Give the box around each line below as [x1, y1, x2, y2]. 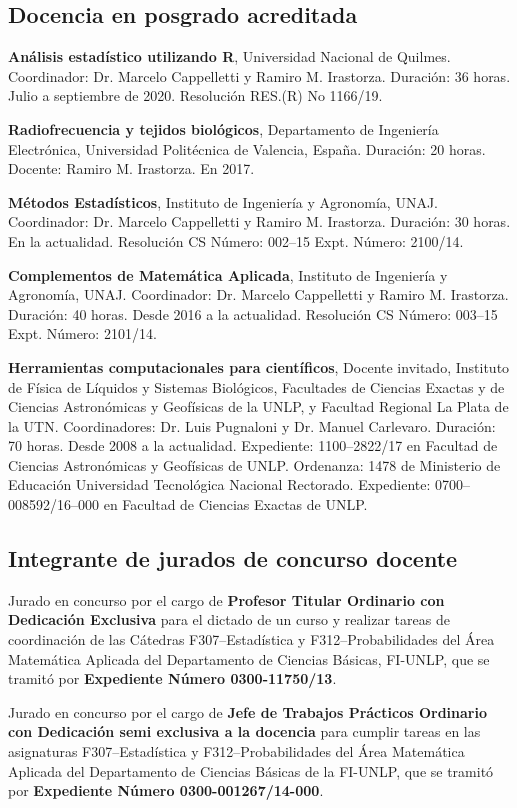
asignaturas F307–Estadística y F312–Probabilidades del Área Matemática [8, 741, 465, 762]
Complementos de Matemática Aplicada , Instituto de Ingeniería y [8, 264, 448, 285]
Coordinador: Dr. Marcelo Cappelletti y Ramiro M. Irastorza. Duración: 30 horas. [8, 211, 511, 232]
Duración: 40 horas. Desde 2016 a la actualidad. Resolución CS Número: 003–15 [8, 303, 498, 324]
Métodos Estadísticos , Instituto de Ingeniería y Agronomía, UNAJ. [8, 191, 438, 212]
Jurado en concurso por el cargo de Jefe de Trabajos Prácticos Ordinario [8, 701, 487, 722]
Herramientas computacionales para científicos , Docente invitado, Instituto [8, 356, 510, 377]
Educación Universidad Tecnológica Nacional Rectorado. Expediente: [8, 474, 431, 495]
